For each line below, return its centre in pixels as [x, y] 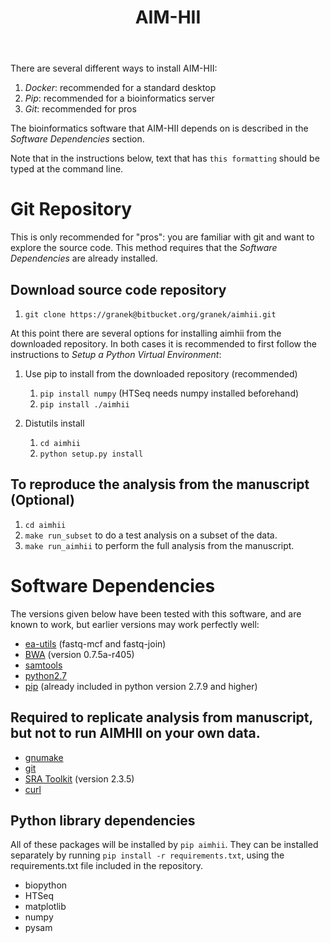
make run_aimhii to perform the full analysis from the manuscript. [159, 545]
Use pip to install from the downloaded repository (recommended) [161, 373]
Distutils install [54, 423]
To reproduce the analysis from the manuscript [160, 484]
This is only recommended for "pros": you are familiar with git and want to [162, 237]
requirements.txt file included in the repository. [106, 866]
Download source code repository [118, 289]
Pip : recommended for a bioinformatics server [119, 98]
